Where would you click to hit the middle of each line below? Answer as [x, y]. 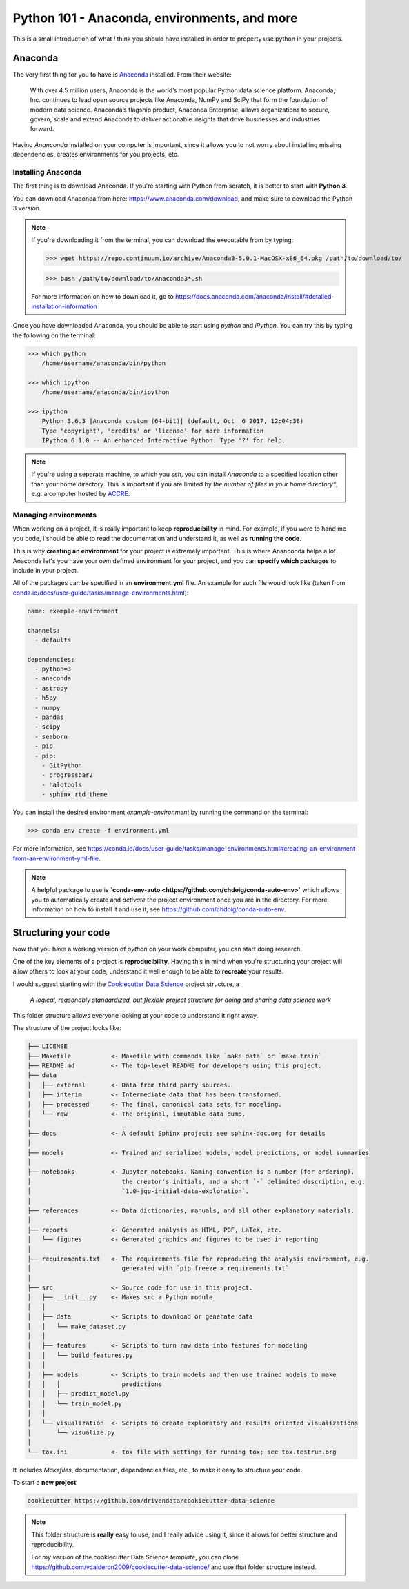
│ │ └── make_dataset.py [77, 1326]
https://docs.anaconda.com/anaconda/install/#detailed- [255, 297]
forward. [42, 129]
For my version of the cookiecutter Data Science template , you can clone [135, 1557]
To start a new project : [46, 1483]
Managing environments [54, 515]
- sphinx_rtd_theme [75, 794]
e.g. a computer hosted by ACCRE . [81, 494]
